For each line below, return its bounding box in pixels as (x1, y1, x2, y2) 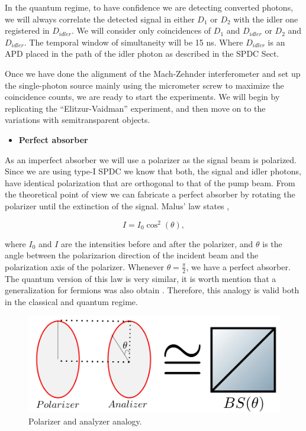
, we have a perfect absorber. (186, 260, 291, 273)
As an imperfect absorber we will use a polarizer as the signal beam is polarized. (5, 153, 297, 166)
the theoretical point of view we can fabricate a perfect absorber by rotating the (5, 188, 295, 200)
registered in (5, 24, 50, 37)
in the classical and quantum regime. (5, 295, 138, 307)
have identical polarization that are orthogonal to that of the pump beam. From (5, 176, 295, 189)
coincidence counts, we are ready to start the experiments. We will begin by (5, 90, 280, 103)
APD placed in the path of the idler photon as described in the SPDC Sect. (5, 47, 279, 60)
